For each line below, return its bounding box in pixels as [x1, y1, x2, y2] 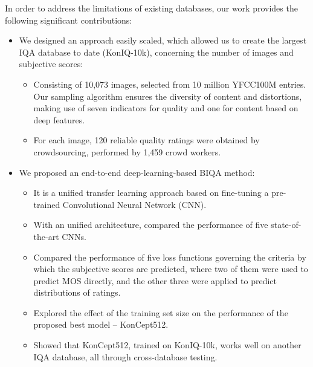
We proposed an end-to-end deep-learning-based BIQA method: [19, 166, 255, 178]
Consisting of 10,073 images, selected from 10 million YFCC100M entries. [33, 77, 306, 90]
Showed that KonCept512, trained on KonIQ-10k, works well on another [33, 339, 302, 351]
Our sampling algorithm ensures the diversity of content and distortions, [33, 89, 302, 102]
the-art [33, 230, 59, 242]
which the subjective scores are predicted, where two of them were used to [33, 262, 308, 275]
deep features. [33, 113, 85, 126]
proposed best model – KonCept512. [33, 318, 169, 331]
